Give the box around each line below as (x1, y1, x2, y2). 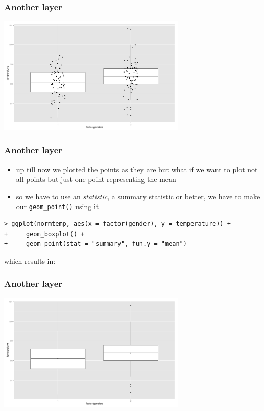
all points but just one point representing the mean (16, 174, 176, 185)
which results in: (4, 255, 56, 266)
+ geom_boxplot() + (4, 230, 85, 238)
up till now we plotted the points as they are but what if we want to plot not (16, 164, 258, 174)
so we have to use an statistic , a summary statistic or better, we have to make (16, 191, 260, 201)
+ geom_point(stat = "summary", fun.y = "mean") (4, 240, 187, 248)
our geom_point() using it (16, 201, 99, 212)
